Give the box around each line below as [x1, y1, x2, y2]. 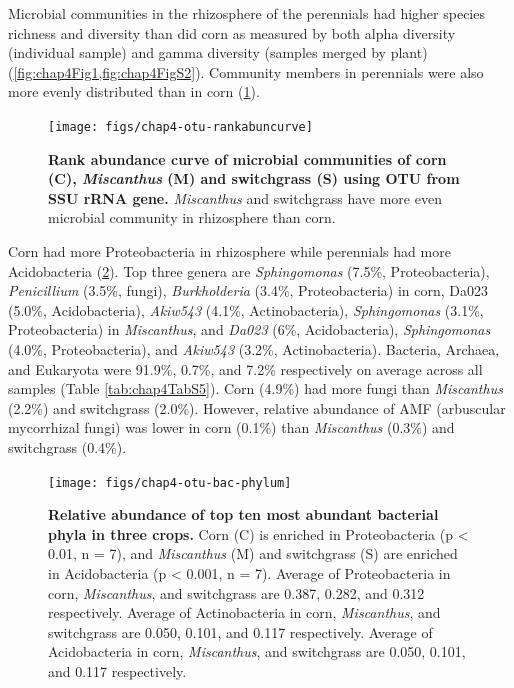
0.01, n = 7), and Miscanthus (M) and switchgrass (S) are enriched [48, 543, 458, 564]
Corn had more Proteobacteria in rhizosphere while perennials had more [8, 241, 451, 261]
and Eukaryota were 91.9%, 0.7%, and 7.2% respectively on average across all [8, 358, 483, 379]
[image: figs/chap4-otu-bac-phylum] [48, 475, 292, 490]
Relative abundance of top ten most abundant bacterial [48, 504, 439, 525]
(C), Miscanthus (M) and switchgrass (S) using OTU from [48, 168, 460, 189]
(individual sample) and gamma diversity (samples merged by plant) [8, 42, 428, 63]
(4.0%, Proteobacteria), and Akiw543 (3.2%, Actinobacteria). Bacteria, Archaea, [8, 338, 500, 359]
